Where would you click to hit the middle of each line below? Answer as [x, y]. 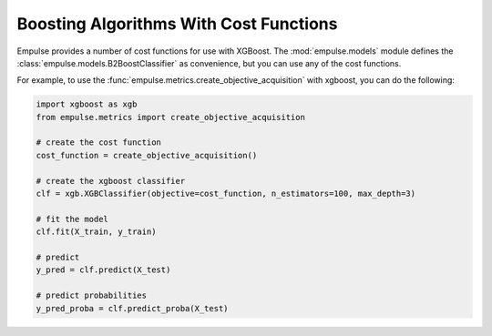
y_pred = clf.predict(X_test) [103, 270]
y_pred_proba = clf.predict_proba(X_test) [132, 308]
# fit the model [72, 219]
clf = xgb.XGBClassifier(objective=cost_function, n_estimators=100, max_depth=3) [226, 194]
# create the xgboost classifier [111, 181]
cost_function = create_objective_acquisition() [147, 155]
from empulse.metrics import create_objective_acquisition [170, 117]
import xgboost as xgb [87, 104]
